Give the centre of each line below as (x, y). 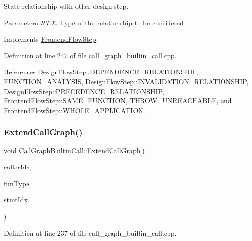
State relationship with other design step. (66, 6)
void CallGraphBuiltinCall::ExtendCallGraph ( (75, 150)
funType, (18, 183)
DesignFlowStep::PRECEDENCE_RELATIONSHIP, (84, 91)
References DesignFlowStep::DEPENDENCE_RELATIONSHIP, (101, 72)
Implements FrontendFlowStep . (51, 39)
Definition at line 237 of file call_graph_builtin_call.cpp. (90, 232)
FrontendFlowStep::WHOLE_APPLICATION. (75, 110)
